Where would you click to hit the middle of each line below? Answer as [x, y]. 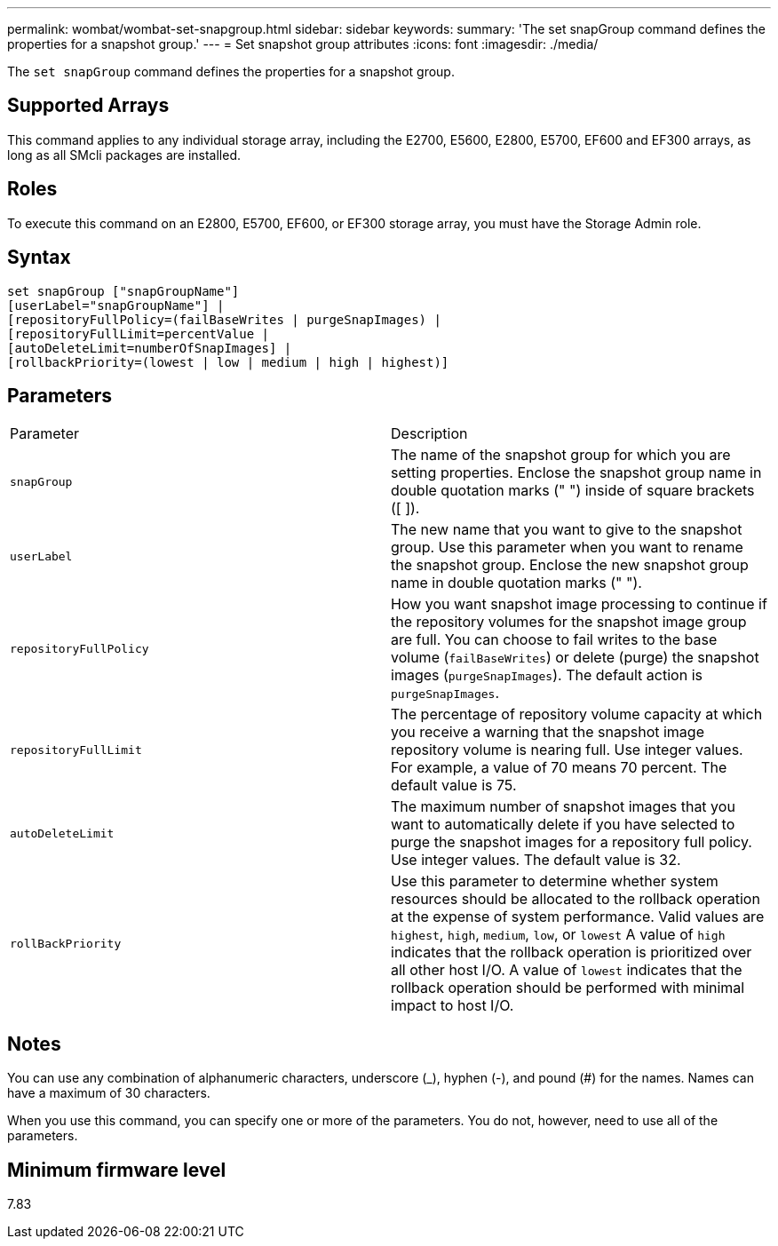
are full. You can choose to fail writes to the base [554, 640]
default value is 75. [454, 786]
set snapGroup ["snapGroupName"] [123, 291]
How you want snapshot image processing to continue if [579, 604]
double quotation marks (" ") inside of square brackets [573, 491]
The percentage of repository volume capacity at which [577, 714]
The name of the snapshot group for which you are [561, 455]
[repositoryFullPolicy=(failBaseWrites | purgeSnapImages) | [224, 319]
